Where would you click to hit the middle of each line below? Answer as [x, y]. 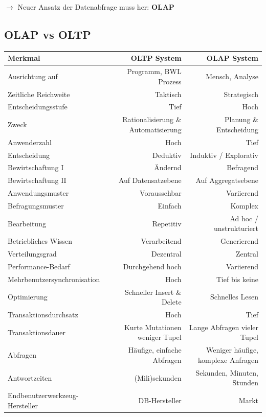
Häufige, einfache [155, 350]
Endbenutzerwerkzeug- [43, 395]
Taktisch [168, 94]
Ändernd [168, 167]
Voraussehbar [161, 193]
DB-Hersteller [160, 400]
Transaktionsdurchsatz [43, 315]
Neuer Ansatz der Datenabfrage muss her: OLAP [96, 7]
